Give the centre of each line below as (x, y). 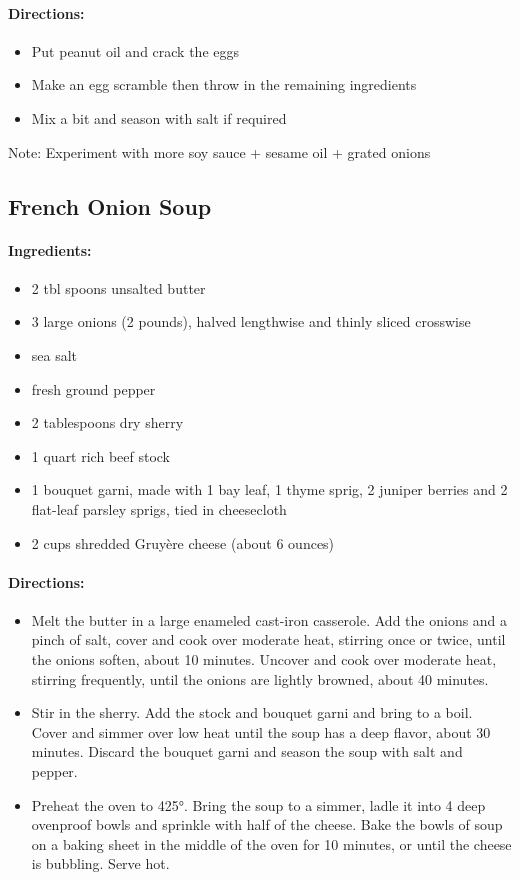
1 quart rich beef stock (101, 455)
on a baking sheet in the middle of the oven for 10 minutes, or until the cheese (271, 843)
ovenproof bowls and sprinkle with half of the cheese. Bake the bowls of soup (267, 824)
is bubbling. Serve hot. (100, 863)
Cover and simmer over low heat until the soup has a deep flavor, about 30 (261, 731)
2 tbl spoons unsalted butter (118, 287)
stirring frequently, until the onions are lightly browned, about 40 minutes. (260, 678)
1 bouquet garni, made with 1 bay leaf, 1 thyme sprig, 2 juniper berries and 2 (269, 489)
